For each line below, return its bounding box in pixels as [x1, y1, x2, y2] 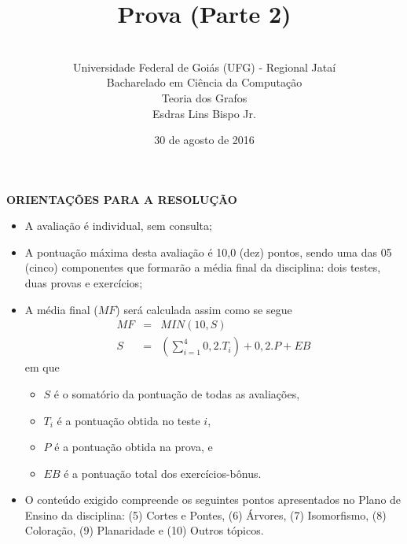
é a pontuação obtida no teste [57, 412, 200, 428]
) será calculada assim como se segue [115, 301, 292, 317]
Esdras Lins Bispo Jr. [152, 105, 256, 121]
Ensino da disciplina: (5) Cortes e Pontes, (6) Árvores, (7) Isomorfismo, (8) [24, 506, 387, 523]
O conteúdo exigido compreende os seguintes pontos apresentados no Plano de [24, 491, 401, 508]
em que [24, 359, 60, 376]
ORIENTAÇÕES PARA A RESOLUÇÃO [6, 191, 237, 207]
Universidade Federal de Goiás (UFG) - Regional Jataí [72, 58, 336, 75]
